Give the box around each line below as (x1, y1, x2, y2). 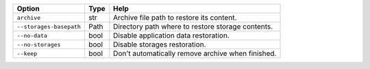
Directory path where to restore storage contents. (113, 22, 273, 31)
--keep (16, 50, 38, 57)
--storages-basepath (16, 23, 82, 30)
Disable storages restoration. (113, 40, 206, 49)
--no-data (16, 31, 48, 39)
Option (16, 4, 40, 13)
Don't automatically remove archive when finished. (113, 49, 277, 58)
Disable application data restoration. (113, 31, 230, 40)
